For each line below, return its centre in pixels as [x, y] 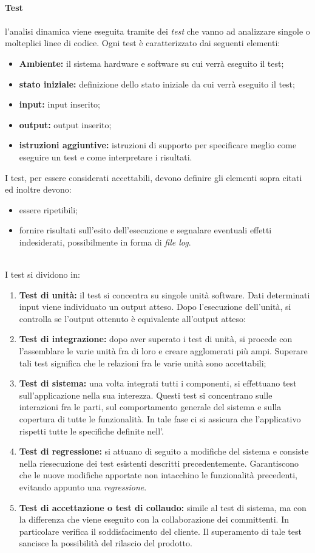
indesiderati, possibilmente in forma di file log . [105, 242]
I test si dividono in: [42, 274]
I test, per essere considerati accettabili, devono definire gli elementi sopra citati [154, 177]
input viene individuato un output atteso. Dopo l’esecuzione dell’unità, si [155, 307]
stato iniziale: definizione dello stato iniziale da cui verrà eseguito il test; [157, 84]
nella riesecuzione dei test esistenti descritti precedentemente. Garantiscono [159, 463]
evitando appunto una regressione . [83, 487]
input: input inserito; [59, 104]
